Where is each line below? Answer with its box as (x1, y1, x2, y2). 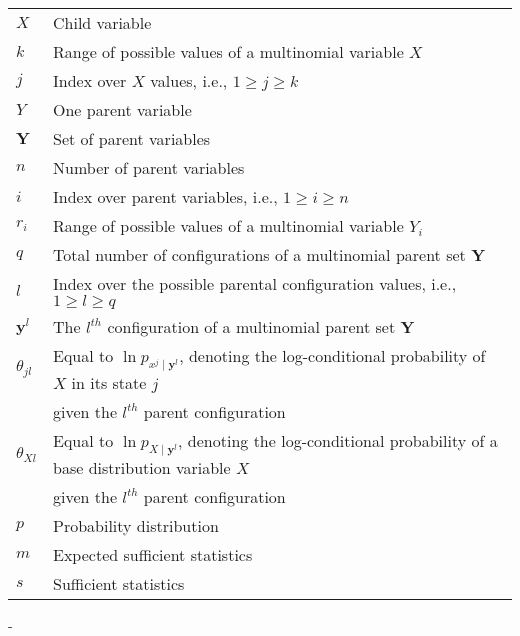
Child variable (53, 11, 152, 34)
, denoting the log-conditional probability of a (178, 429, 498, 453)
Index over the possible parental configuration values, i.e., (53, 272, 457, 295)
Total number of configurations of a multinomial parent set (53, 243, 466, 266)
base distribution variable (53, 456, 231, 480)
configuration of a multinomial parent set (107, 315, 396, 338)
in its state (71, 371, 147, 395)
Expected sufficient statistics (53, 543, 253, 567)
